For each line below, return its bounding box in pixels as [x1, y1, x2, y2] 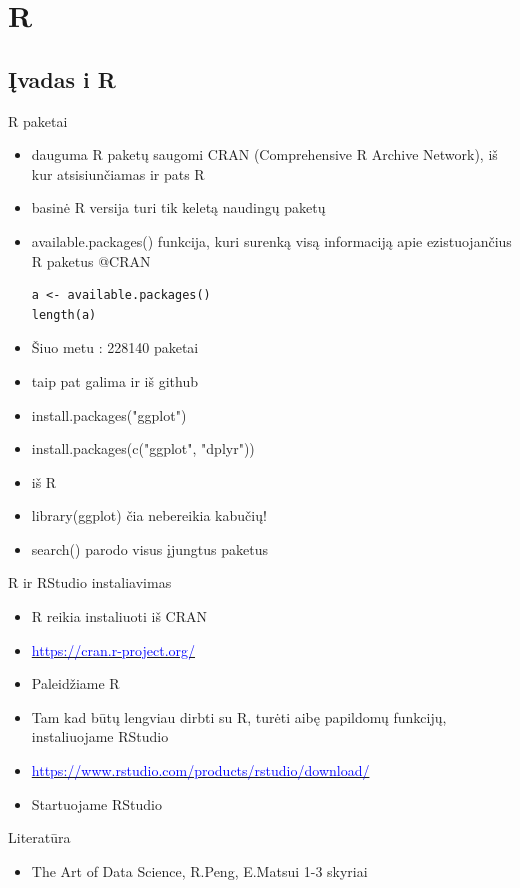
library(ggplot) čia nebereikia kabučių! [31, 505, 267, 526]
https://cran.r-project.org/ [31, 639, 196, 660]
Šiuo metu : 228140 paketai [31, 337, 199, 358]
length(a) [31, 307, 97, 322]
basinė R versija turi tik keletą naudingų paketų [31, 197, 326, 218]
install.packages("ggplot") [31, 404, 187, 425]
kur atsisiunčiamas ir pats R [31, 163, 205, 184]
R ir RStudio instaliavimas [8, 572, 172, 593]
